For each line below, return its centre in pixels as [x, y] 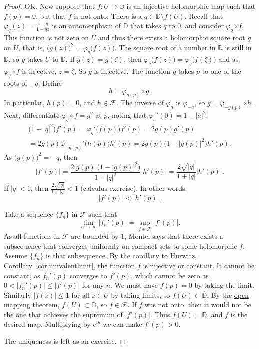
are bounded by [95, 236]
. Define [50, 83]
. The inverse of [140, 102]
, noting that [127, 115]
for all [81, 294]
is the [239, 314]
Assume [16, 256]
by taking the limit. [224, 285]
